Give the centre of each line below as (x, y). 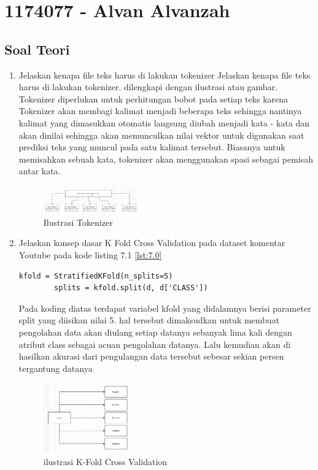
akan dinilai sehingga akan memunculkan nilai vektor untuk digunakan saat (161, 135)
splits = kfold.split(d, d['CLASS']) (131, 288)
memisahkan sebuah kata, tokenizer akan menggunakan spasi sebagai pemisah (166, 159)
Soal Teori (37, 49)
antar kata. (40, 171)
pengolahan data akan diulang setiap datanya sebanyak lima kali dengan (155, 332)
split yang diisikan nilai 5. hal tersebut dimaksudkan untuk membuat (149, 320)
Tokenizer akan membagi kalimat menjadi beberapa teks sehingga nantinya (160, 111)
